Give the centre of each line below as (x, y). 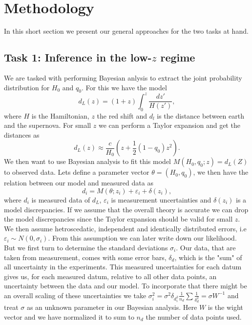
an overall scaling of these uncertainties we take (75, 295)
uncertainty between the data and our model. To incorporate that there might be (126, 286)
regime (178, 57)
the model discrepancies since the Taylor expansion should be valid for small (118, 219)
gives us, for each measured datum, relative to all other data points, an (110, 276)
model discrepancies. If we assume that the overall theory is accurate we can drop (126, 209)
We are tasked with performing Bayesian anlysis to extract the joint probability (123, 77)
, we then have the (221, 172)
